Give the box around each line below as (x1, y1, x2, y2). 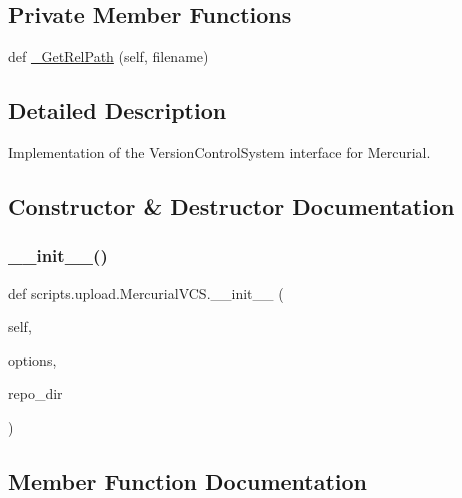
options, (8, 349, 57, 370)
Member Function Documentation (8, 465, 368, 496)
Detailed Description (8, 95, 227, 126)
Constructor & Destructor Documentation (8, 190, 455, 221)
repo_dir (8, 383, 63, 404)
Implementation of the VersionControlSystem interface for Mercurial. (8, 142, 431, 162)
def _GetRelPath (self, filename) (8, 46, 209, 67)
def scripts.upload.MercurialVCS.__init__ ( (8, 282, 284, 303)
